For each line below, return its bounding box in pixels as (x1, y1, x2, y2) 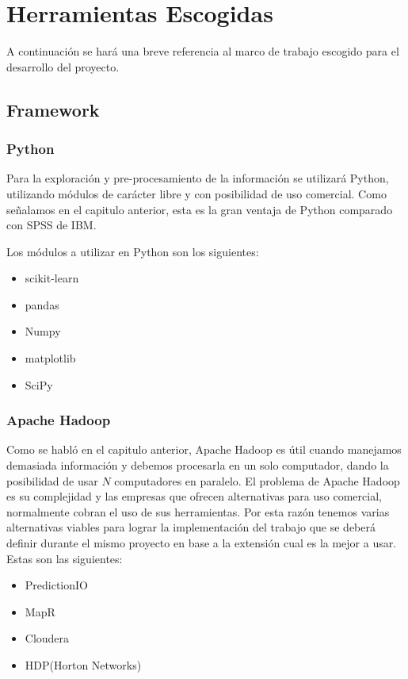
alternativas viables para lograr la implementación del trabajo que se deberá (6, 519, 376, 535)
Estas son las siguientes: (6, 550, 123, 566)
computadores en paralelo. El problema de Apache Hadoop (114, 472, 400, 489)
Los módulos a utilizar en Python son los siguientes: (6, 243, 259, 259)
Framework (6, 97, 100, 121)
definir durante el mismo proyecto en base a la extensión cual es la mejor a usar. (6, 535, 397, 551)
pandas (25, 296, 59, 313)
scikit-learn (25, 270, 79, 286)
